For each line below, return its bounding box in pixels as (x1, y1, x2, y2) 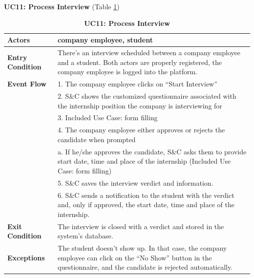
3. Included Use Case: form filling (58, 112, 158, 123)
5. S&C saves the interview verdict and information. (58, 177, 213, 188)
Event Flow (7, 79, 46, 89)
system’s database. (58, 231, 113, 241)
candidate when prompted (58, 134, 136, 144)
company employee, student (58, 35, 153, 45)
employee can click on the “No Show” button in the (58, 252, 212, 262)
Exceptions (7, 252, 45, 262)
